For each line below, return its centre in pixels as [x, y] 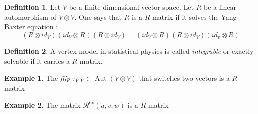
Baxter [15, 26]
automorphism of [30, 16]
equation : [43, 26]
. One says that [98, 16]
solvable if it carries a [37, 61]
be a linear [220, 7]
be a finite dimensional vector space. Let [132, 7]
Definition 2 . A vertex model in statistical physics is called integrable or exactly [129, 51]
